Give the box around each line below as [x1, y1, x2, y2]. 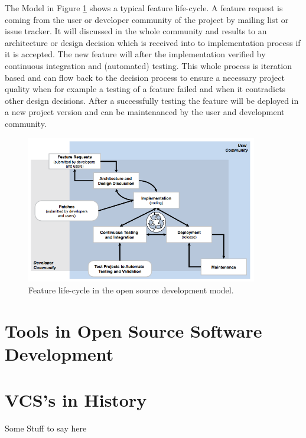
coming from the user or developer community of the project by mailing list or [5, 13, 289, 25]
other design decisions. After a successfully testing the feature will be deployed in [5, 94, 299, 106]
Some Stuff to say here [5, 422, 87, 434]
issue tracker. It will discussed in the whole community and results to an [5, 25, 267, 37]
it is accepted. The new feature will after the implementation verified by [5, 48, 266, 60]
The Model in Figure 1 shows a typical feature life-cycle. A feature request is [5, 2, 283, 14]
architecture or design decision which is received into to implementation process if [5, 36, 301, 48]
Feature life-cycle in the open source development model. [28, 283, 234, 296]
